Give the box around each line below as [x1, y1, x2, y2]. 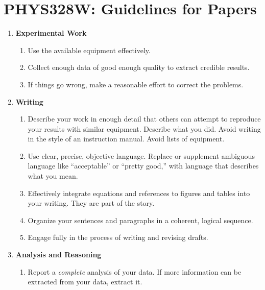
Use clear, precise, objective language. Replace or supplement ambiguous [28, 150, 255, 161]
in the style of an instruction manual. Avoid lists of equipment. [28, 133, 225, 144]
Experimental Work [15, 28, 87, 38]
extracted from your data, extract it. [28, 276, 142, 287]
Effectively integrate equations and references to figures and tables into [28, 187, 250, 198]
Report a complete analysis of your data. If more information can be [28, 266, 242, 277]
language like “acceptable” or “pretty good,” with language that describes [28, 160, 259, 171]
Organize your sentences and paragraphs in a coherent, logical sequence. [28, 214, 253, 225]
